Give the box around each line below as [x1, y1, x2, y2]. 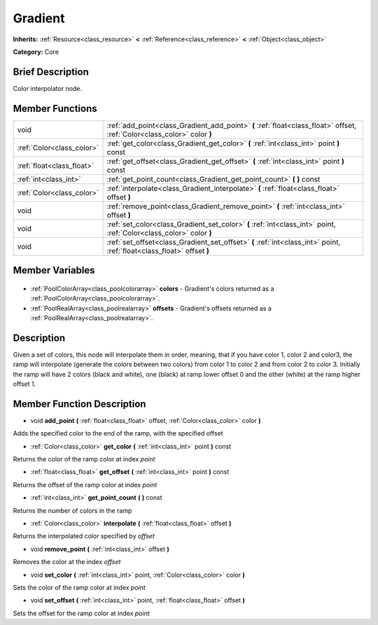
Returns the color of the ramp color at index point [13, 455, 155, 464]
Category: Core [13, 48, 59, 56]
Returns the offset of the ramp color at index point [13, 480, 157, 489]
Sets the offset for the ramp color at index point [13, 609, 150, 617]
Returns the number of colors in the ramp [13, 506, 132, 515]
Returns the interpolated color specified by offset [13, 532, 155, 540]
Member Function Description [13, 398, 146, 410]
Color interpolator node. [13, 84, 83, 92]
